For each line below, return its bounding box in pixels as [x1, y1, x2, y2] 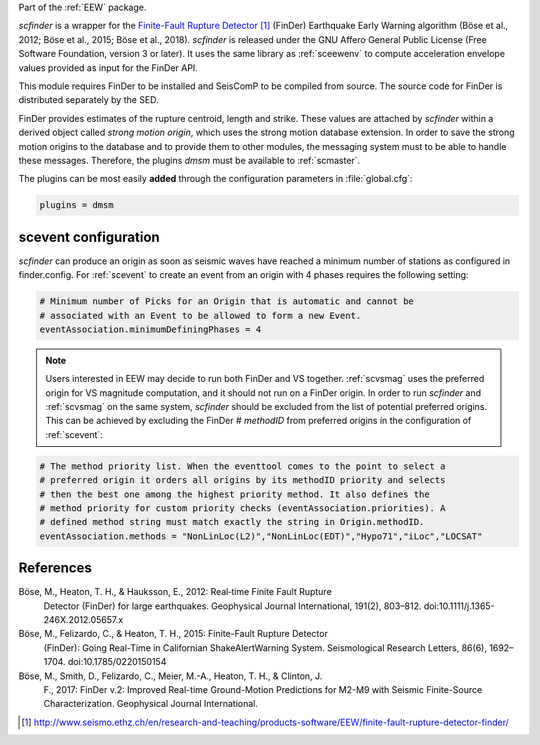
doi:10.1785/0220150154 [67, 656, 167, 668]
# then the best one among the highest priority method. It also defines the [39, 488, 430, 500]
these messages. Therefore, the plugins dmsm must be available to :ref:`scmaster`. [18, 154, 361, 166]
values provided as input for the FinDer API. [18, 61, 199, 74]
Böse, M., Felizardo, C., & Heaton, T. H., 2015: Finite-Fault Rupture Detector [18, 628, 329, 640]
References [18, 560, 92, 577]
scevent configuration [18, 228, 160, 245]
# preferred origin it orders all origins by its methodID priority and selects [39, 475, 446, 486]
